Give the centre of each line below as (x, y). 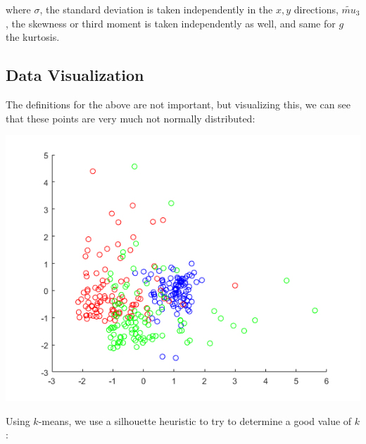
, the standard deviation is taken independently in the (156, 9)
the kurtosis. (33, 37)
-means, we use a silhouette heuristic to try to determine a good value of (195, 420)
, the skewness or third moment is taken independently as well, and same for (171, 23)
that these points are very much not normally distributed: (131, 118)
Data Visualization (75, 75)
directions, (316, 9)
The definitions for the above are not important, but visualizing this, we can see (178, 104)
